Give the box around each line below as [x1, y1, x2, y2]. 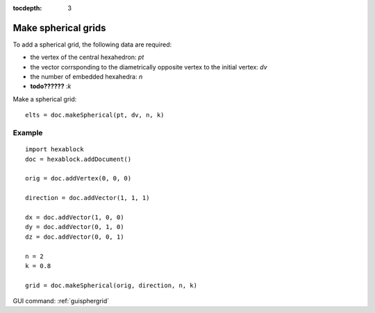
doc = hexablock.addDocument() [25, 155, 132, 163]
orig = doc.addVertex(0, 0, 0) [25, 174, 132, 183]
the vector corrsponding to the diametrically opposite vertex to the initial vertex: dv [30, 62, 267, 71]
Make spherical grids [12, 22, 106, 34]
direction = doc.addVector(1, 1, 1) [25, 194, 150, 202]
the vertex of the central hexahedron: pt [30, 53, 144, 62]
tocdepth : [12, 4, 42, 12]
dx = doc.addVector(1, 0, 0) [25, 213, 124, 221]
